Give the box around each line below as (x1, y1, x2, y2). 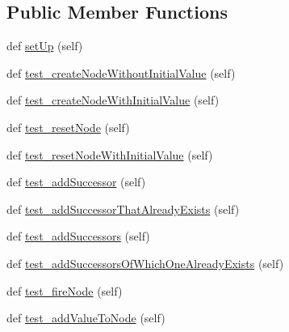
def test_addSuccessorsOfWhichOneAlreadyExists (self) (6, 254, 284, 271)
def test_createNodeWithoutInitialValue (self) (6, 64, 236, 81)
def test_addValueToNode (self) (6, 309, 165, 326)
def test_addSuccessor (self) (6, 173, 146, 190)
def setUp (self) (6, 37, 83, 54)
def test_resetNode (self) (6, 118, 130, 135)
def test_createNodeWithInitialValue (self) (6, 92, 220, 109)
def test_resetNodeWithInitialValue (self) (6, 146, 213, 163)
